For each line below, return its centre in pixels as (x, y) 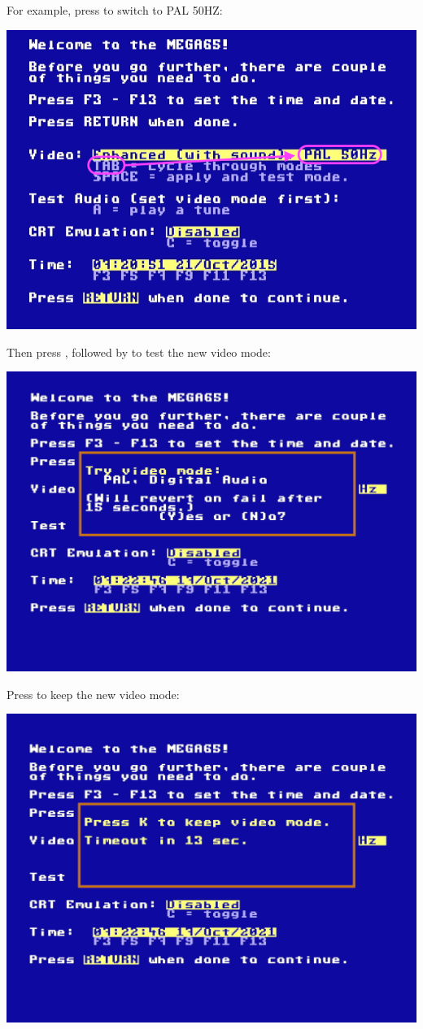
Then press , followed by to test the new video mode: (139, 352)
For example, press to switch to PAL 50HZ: (115, 10)
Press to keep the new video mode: (93, 694)
